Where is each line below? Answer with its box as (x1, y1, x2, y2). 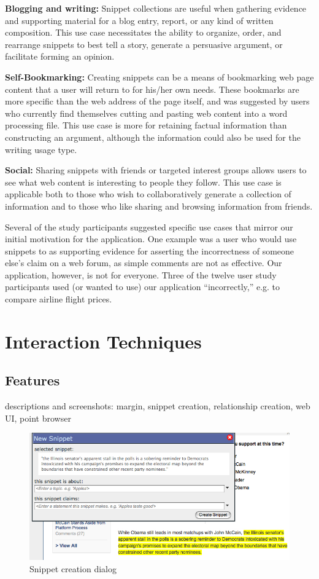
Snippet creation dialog (29, 562, 117, 575)
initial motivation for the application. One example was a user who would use (5, 232, 297, 245)
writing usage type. (5, 143, 77, 156)
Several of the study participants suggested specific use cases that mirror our (5, 220, 293, 233)
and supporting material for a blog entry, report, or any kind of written (5, 14, 274, 26)
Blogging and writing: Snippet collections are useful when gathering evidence (5, 2, 307, 14)
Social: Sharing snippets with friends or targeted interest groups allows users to (5, 163, 307, 176)
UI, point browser (5, 411, 71, 424)
